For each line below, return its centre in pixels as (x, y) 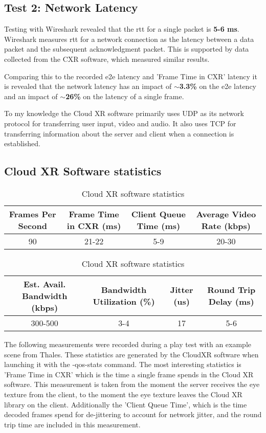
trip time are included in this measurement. (72, 424)
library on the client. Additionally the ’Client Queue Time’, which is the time (126, 404)
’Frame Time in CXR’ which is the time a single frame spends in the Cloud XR (129, 374)
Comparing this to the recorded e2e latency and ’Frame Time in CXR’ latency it (131, 76)
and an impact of (31, 96)
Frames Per (32, 214)
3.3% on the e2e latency (218, 86)
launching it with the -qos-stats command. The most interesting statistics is (123, 364)
